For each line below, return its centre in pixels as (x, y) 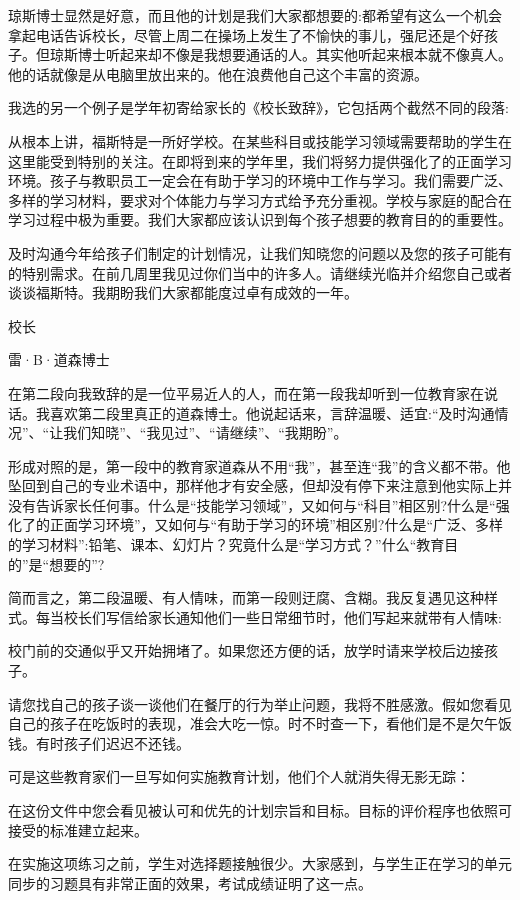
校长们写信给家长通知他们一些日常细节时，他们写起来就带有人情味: (282, 616)
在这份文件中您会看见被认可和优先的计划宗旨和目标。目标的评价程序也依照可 (260, 810)
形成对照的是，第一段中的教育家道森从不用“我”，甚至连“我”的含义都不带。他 (259, 465)
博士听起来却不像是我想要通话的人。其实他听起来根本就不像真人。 (294, 54)
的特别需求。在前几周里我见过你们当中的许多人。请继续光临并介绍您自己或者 (260, 272)
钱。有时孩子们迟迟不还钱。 (99, 742)
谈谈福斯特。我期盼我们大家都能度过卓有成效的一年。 (183, 292)
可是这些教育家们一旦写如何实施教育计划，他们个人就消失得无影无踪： (239, 776)
